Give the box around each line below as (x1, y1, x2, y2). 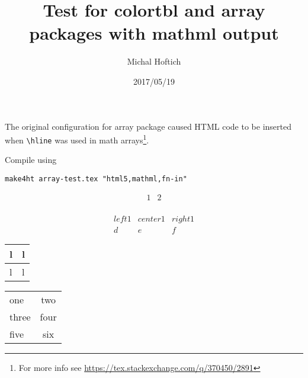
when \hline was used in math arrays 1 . (5, 132, 149, 146)
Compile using (5, 153, 57, 166)
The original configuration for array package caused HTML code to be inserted (5, 120, 291, 132)
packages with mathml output (29, 21, 279, 45)
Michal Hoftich (127, 55, 181, 68)
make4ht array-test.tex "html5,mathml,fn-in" (5, 175, 187, 183)
